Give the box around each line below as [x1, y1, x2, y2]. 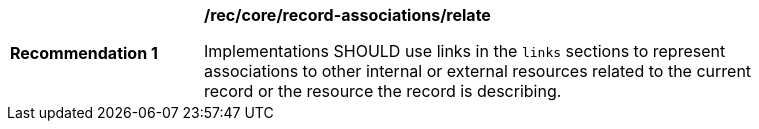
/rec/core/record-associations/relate [204, 5, 491, 25]
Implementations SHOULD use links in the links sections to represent [204, 41, 726, 61]
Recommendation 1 [10, 43, 158, 63]
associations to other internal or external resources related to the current [204, 61, 752, 81]
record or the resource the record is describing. [204, 81, 562, 101]
